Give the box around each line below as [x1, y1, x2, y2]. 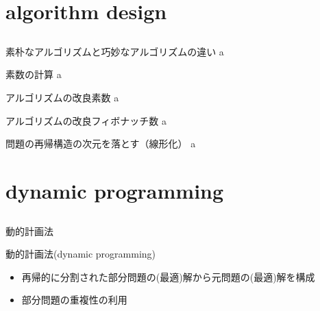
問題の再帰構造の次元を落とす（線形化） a [5, 136, 196, 151]
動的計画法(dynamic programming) [5, 247, 156, 261]
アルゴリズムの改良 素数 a [5, 90, 119, 104]
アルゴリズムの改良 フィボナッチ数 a [5, 113, 167, 127]
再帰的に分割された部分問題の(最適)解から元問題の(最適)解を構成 [21, 269, 315, 284]
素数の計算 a [5, 67, 62, 82]
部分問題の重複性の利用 [21, 293, 127, 307]
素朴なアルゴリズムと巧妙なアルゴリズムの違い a [5, 44, 224, 58]
